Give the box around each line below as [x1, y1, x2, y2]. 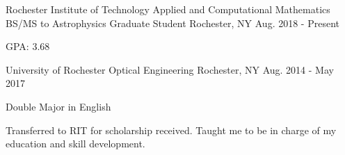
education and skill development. [6, 136, 145, 151]
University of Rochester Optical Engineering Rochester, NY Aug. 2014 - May [6, 62, 334, 76]
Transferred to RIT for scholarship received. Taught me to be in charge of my [6, 122, 337, 137]
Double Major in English [6, 99, 111, 113]
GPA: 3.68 [6, 39, 50, 54]
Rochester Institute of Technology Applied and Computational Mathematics [6, 2, 330, 16]
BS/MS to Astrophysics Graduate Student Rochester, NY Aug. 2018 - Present [6, 15, 339, 30]
